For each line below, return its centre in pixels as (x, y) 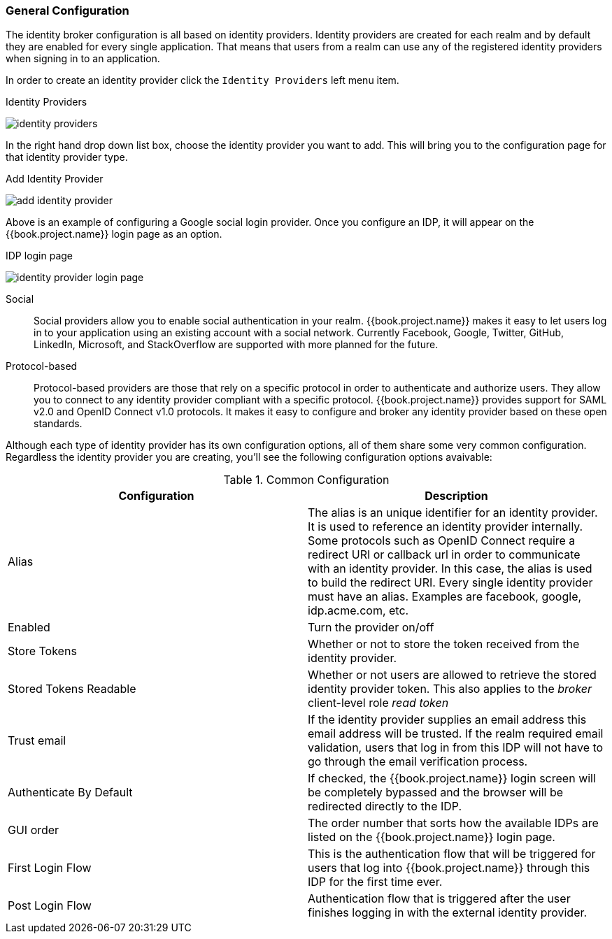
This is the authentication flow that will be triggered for (452, 854)
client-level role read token (378, 703)
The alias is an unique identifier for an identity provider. (453, 513)
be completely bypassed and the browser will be (436, 793)
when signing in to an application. (83, 59)
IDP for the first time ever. (375, 882)
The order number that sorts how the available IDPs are (453, 823)
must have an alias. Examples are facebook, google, (445, 597)
